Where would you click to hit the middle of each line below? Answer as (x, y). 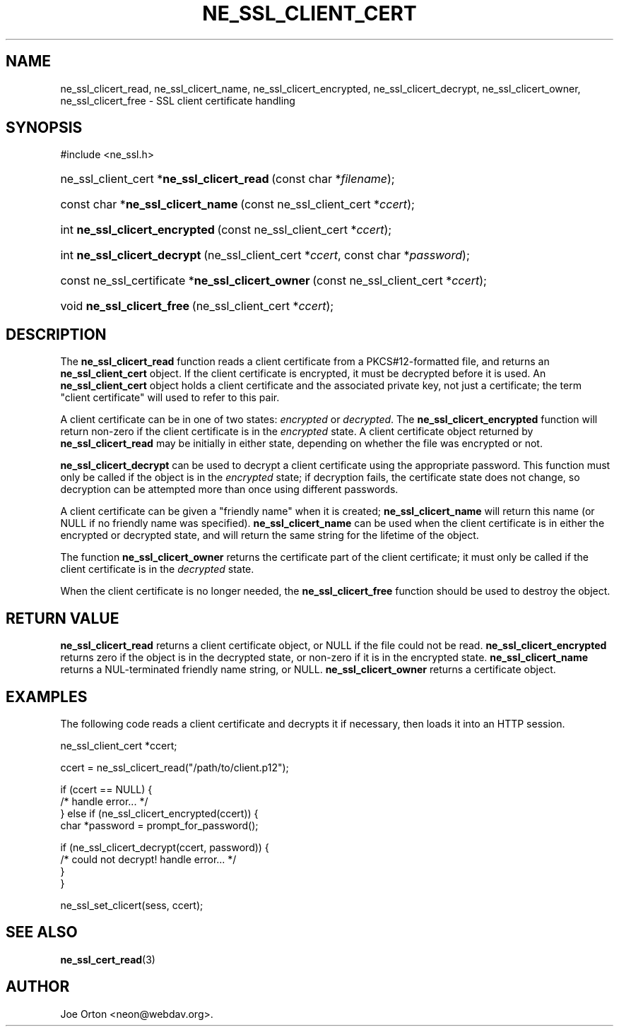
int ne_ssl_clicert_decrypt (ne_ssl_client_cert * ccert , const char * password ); (265, 255)
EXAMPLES (47, 696)
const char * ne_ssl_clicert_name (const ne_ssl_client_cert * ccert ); (237, 204)
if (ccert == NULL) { (106, 789)
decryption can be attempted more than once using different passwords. (229, 490)
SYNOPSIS (44, 128)
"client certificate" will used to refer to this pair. (170, 398)
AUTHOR (38, 987)
